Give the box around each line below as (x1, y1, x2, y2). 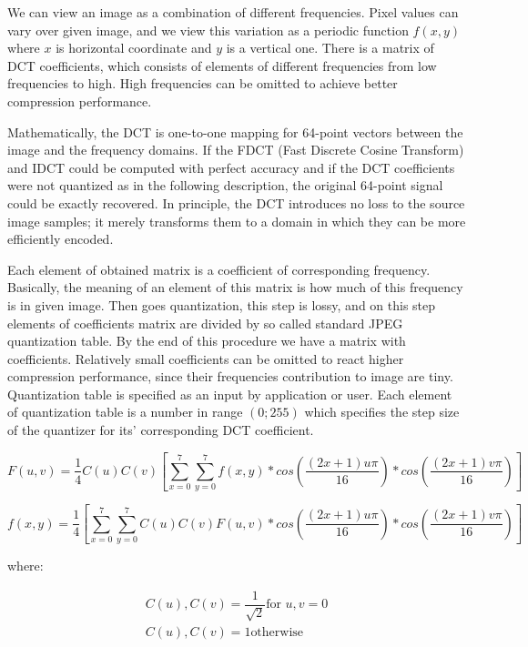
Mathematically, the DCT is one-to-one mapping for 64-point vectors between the (7, 122, 463, 141)
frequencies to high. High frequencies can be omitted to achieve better (7, 74, 398, 93)
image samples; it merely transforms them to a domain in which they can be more (7, 211, 466, 230)
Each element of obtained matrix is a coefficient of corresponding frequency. (7, 259, 431, 278)
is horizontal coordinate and (56, 38, 212, 57)
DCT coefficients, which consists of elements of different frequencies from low (7, 56, 437, 75)
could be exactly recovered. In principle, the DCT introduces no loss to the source (7, 193, 465, 212)
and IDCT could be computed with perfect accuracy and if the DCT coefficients (7, 157, 455, 177)
